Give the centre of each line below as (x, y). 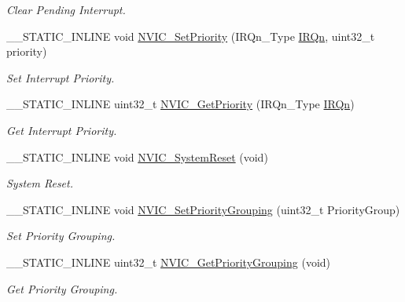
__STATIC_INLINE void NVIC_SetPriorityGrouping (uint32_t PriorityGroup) (203, 209)
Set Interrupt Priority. (61, 77)
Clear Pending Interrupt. (66, 9)
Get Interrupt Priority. (62, 130)
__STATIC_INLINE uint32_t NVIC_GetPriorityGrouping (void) (169, 262)
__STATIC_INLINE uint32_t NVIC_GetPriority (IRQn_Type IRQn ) (180, 104)
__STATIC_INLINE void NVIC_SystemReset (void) (137, 156)
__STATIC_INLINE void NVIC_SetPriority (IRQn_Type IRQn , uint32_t (191, 36)
